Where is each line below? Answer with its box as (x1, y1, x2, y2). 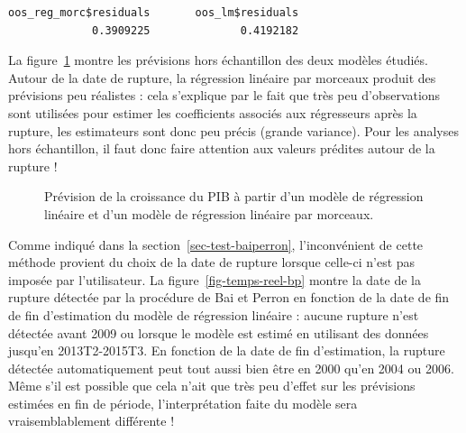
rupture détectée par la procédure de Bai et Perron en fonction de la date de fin (8, 288, 450, 307)
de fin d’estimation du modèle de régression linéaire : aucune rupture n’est (8, 305, 419, 324)
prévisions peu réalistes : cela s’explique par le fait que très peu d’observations (8, 86, 441, 105)
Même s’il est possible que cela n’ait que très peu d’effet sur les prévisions (8, 376, 416, 395)
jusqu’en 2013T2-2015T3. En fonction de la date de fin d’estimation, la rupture (8, 341, 445, 360)
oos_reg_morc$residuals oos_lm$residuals (8, 6, 299, 19)
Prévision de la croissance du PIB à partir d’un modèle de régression (44, 187, 424, 206)
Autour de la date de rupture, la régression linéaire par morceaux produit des (8, 68, 436, 87)
